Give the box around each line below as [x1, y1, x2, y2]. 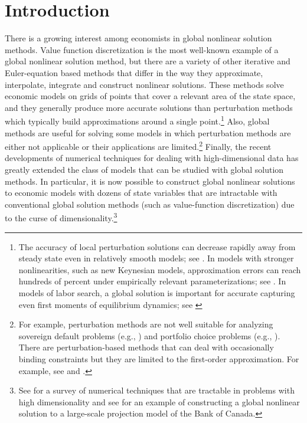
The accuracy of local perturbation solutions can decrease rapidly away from [18, 240, 296, 253]
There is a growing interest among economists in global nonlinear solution [5, 32, 272, 44]
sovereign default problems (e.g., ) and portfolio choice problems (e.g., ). [18, 329, 280, 342]
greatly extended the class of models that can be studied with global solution [5, 163, 284, 175]
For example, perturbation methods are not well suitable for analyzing [18, 318, 273, 330]
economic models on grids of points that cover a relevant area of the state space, [5, 90, 296, 102]
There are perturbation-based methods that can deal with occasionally [18, 341, 274, 353]
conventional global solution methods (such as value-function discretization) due [5, 198, 295, 210]
